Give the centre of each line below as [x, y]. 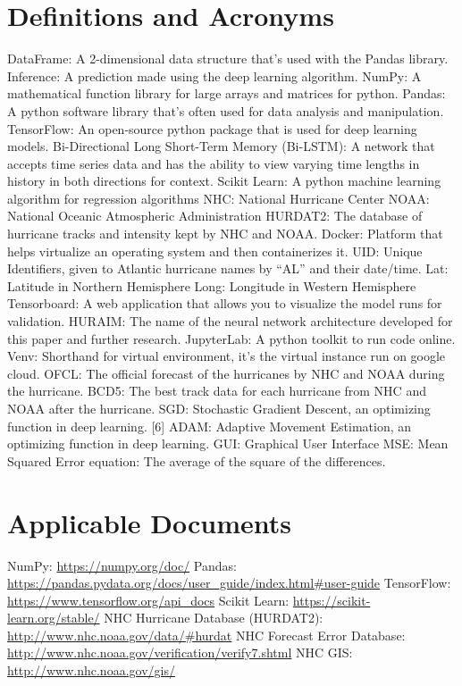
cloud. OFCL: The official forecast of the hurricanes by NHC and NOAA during [226, 373]
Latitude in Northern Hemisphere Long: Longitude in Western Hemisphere [212, 285]
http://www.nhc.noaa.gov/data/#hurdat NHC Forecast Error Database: [206, 635]
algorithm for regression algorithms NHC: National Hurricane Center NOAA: [218, 198]
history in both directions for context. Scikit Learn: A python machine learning [224, 181]
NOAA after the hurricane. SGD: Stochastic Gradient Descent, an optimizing [219, 408]
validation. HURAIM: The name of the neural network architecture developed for [230, 321]
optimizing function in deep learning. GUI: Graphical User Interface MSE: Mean [228, 443]
